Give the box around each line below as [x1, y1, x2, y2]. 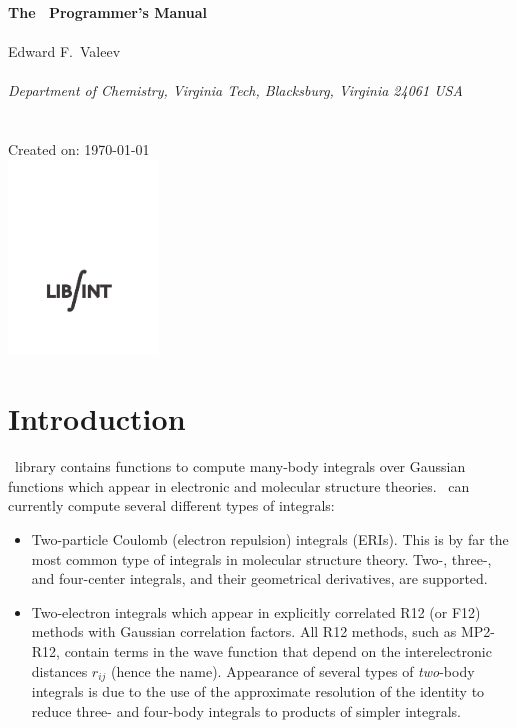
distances [31, 660, 88, 681]
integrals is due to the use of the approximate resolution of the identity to [31, 680, 485, 701]
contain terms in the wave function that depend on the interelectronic [64, 640, 492, 661]
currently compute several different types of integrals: [8, 495, 335, 516]
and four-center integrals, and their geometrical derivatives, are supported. [31, 568, 488, 589]
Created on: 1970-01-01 [8, 139, 150, 160]
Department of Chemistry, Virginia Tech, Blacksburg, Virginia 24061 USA [8, 80, 463, 101]
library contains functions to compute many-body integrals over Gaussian [14, 456, 466, 477]
